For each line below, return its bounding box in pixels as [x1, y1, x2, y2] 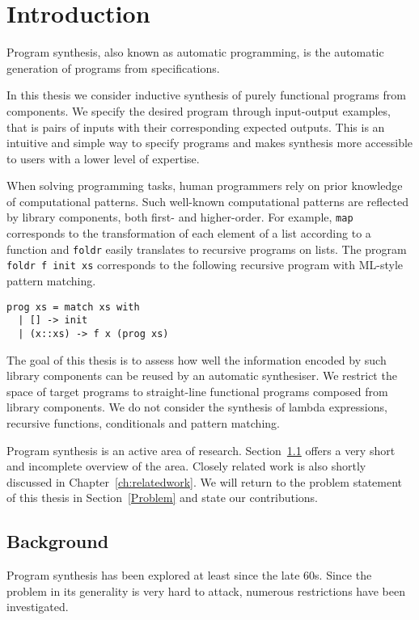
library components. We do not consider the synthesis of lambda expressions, [6, 399, 387, 415]
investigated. [6, 598, 69, 615]
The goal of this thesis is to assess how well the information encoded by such [6, 351, 387, 368]
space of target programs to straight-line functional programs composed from [6, 382, 388, 399]
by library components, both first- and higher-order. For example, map [6, 209, 353, 226]
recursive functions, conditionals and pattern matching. [6, 414, 280, 431]
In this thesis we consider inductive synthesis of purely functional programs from [6, 86, 406, 103]
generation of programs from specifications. [6, 59, 220, 76]
